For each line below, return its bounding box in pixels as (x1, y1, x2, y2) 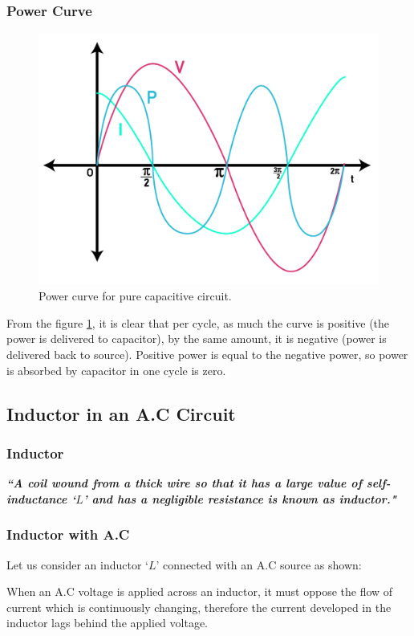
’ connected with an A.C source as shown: (156, 556, 362, 573)
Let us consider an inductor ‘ (6, 556, 148, 573)
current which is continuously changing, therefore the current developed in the (6, 598, 392, 615)
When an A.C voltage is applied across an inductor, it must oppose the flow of (6, 583, 393, 600)
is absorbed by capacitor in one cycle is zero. (6, 361, 226, 378)
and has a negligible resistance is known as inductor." (91, 490, 397, 507)
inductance (6, 490, 67, 507)
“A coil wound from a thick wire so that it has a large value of (6, 475, 363, 491)
